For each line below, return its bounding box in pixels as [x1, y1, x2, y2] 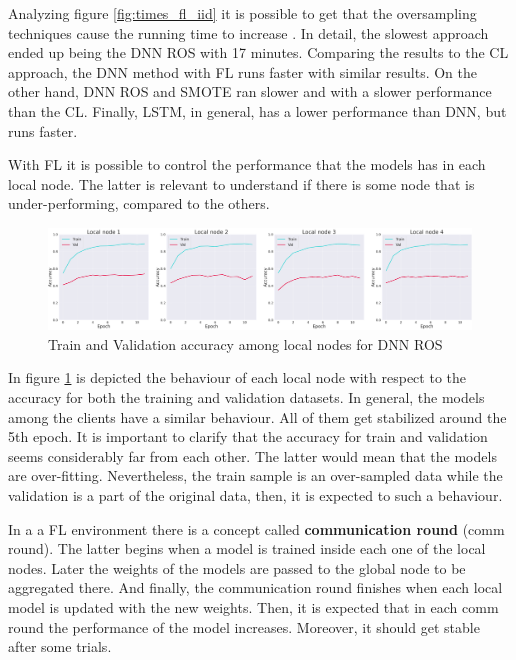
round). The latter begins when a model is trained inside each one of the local [8, 538, 486, 559]
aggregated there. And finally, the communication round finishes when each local [8, 577, 503, 598]
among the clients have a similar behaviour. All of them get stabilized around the [8, 406, 507, 427]
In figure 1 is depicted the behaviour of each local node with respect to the [8, 367, 466, 388]
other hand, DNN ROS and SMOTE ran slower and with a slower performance [8, 81, 492, 102]
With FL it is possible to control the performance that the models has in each [8, 154, 486, 175]
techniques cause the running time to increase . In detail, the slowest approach [8, 22, 489, 43]
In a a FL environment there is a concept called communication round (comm [8, 518, 505, 539]
